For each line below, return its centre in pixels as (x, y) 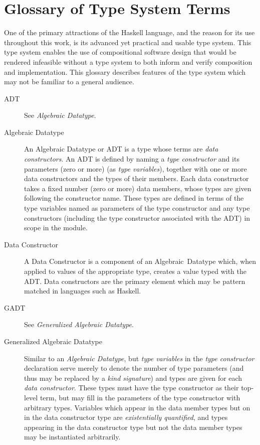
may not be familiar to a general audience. (69, 82)
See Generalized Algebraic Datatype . (79, 324)
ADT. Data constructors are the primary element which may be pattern (135, 281)
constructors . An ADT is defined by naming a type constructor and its (132, 159)
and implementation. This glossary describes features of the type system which (125, 71)
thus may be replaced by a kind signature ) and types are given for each (133, 378)
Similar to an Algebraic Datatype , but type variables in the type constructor (139, 358)
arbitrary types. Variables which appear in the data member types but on (137, 407)
